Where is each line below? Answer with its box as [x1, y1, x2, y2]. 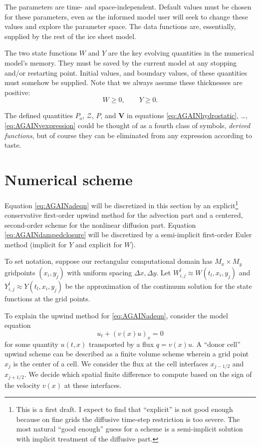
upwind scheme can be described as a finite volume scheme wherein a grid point [4, 348, 249, 359]
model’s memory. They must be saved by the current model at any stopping [4, 57, 237, 68]
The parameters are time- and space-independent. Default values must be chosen [4, 2, 252, 12]
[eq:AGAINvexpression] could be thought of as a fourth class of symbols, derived [4, 120, 251, 130]
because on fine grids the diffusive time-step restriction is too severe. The [16, 413, 240, 424]
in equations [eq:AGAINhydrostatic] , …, [127, 110, 248, 121]
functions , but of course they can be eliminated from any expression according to [4, 130, 253, 140]
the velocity [4, 379, 40, 390]
